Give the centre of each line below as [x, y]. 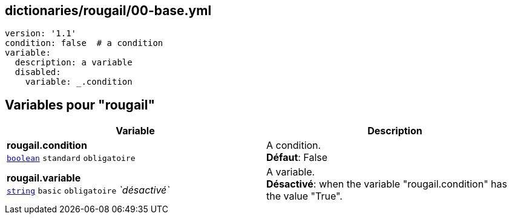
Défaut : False [297, 158]
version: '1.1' [41, 34]
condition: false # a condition [84, 43]
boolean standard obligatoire [71, 159]
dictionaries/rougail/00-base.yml [108, 11]
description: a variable [74, 63]
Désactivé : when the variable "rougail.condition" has [387, 184]
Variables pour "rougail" [80, 105]
